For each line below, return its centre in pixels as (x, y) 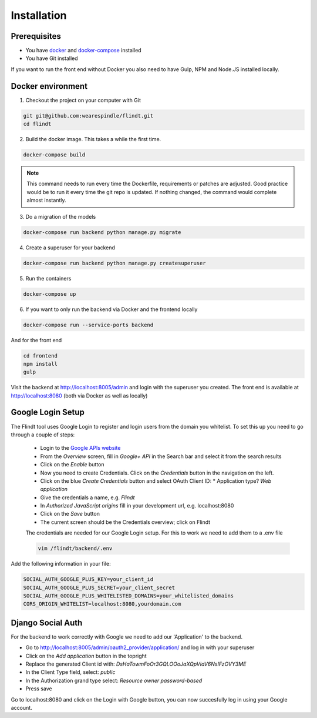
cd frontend (41, 355)
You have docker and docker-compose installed (83, 51)
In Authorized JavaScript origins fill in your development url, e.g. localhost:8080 (137, 506)
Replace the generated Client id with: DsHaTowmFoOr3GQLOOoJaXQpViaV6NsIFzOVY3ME (136, 664)
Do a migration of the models (61, 216)
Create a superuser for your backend (70, 248)
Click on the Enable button (72, 465)
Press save (39, 689)
